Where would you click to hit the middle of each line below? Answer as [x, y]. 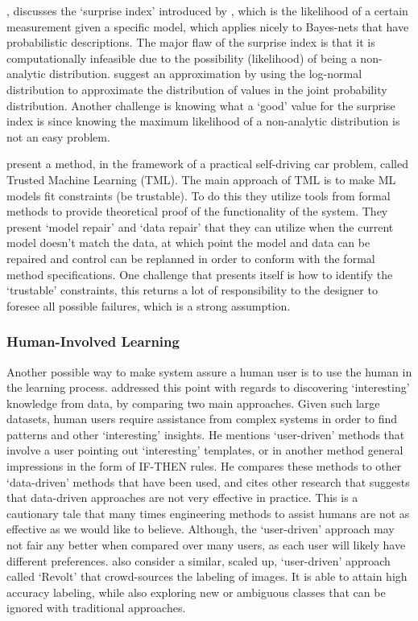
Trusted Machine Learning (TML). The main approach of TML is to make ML [201, 179]
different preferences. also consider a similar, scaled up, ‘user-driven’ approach [199, 560]
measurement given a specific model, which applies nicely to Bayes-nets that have [208, 26]
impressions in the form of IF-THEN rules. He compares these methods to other [204, 466]
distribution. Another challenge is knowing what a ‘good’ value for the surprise [201, 105]
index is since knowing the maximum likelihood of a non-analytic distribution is [203, 121]
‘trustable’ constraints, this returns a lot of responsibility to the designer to [192, 290]
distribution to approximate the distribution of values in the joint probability [197, 89]
